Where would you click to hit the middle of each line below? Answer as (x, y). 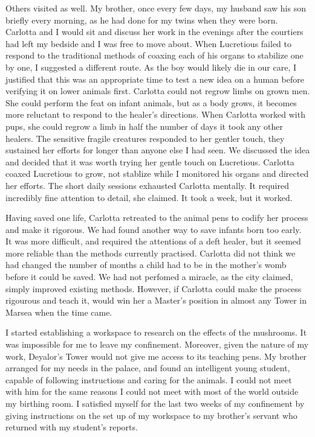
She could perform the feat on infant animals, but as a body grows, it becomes (151, 102)
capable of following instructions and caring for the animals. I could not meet (149, 379)
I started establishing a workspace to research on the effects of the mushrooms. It (156, 332)
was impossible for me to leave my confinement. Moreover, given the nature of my (157, 344)
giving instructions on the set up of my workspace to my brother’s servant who (151, 415)
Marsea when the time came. (59, 312)
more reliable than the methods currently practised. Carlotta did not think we (151, 253)
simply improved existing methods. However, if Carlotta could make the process (154, 288)
